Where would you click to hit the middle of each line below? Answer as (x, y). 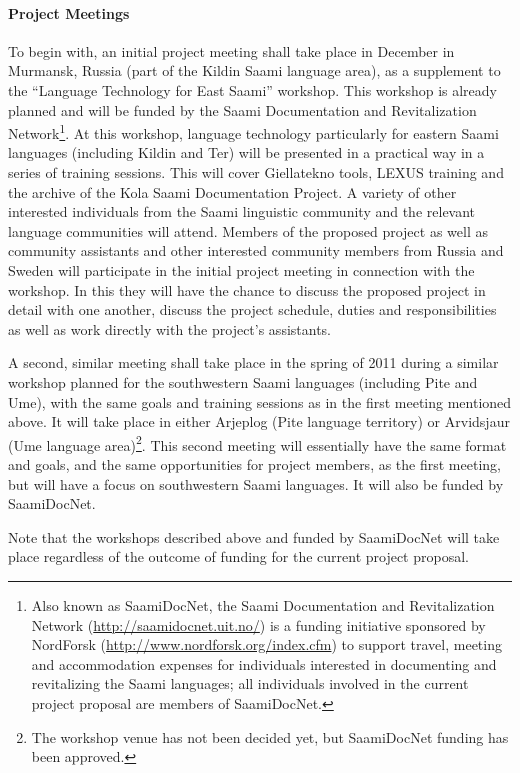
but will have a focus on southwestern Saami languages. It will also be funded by (256, 483)
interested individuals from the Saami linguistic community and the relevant (242, 211)
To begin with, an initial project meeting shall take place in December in (231, 50)
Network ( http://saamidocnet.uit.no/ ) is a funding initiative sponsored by (258, 624)
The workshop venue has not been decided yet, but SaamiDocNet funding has (270, 736)
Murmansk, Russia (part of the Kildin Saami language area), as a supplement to (254, 70)
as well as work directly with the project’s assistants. (170, 328)
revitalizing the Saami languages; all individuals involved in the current (250, 683)
